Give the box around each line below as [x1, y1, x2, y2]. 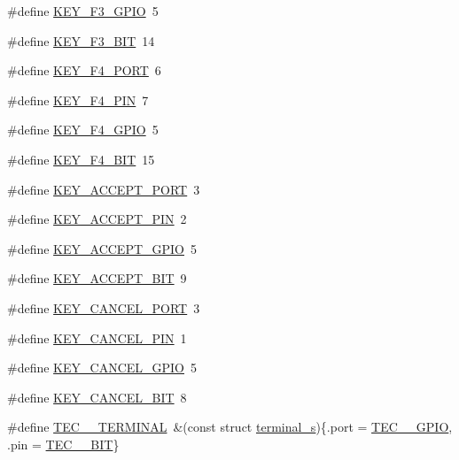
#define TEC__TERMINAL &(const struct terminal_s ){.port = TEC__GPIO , [7, 418, 453, 436]
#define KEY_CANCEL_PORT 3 [7, 298, 200, 317]
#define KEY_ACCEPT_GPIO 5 [7, 239, 198, 257]
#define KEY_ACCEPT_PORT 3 [7, 180, 200, 198]
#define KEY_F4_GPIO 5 [7, 120, 159, 139]
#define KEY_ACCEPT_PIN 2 [7, 210, 187, 228]
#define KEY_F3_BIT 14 [7, 31, 155, 50]
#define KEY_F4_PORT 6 [7, 61, 161, 80]
